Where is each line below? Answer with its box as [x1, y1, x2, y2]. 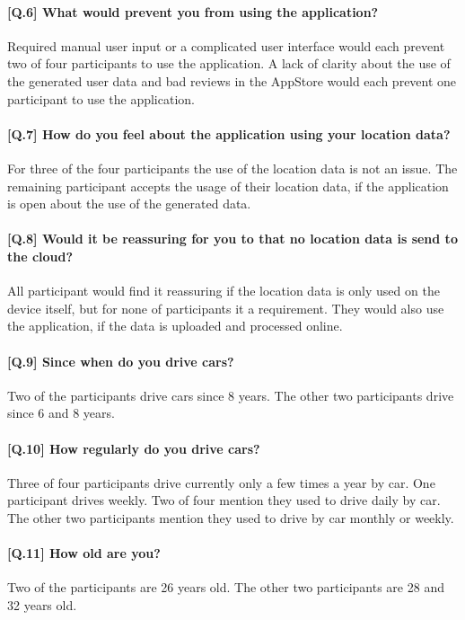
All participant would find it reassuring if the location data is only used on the [7, 281, 440, 300]
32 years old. [7, 595, 77, 614]
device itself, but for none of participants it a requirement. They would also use [7, 298, 444, 317]
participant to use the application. [7, 89, 195, 108]
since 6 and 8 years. [7, 403, 115, 422]
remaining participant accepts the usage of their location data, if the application [7, 176, 449, 195]
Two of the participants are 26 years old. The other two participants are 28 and [7, 578, 444, 597]
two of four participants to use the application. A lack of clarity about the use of [7, 54, 451, 73]
